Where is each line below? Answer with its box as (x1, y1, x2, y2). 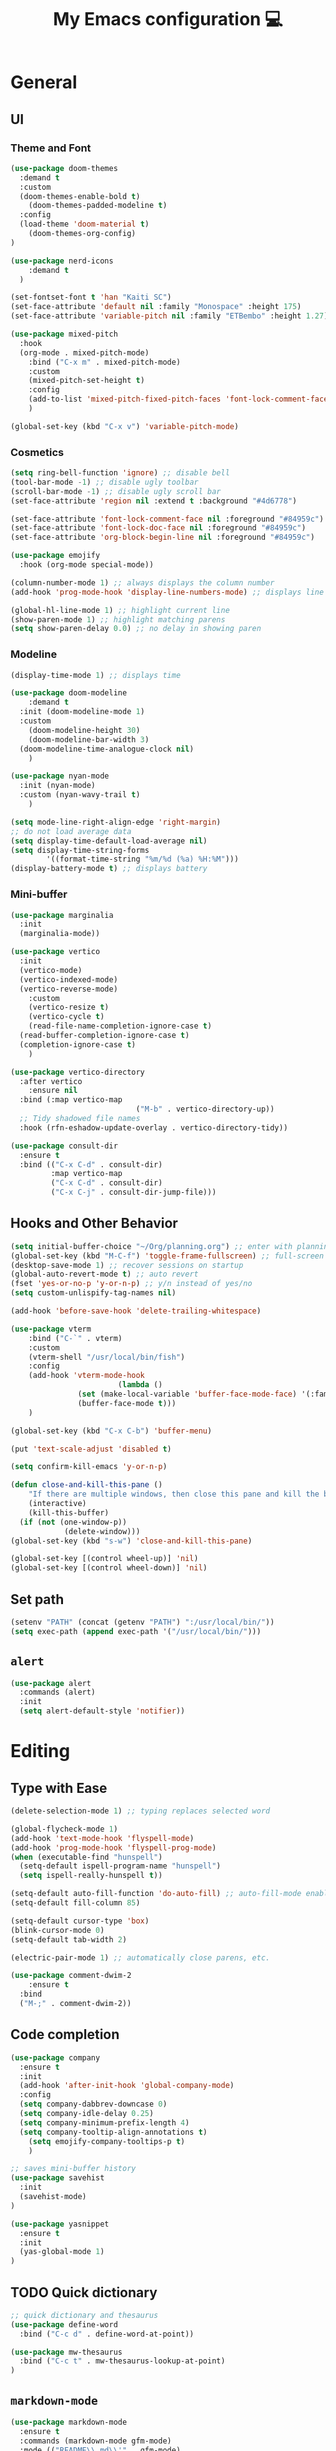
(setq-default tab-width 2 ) (10, 1934, 128, 1945)
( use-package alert (10, 1678, 92, 1688)
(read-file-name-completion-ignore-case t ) (28, 1021, 213, 1031)
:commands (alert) (19, 1687, 97, 1698)
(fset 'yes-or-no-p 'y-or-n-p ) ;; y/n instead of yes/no (10, 1279, 253, 1289)
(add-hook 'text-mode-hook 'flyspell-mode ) (10, 1833, 195, 1843)
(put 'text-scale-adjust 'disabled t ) (10, 1444, 172, 1454)
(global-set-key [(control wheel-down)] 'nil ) (10, 1563, 208, 1573)
